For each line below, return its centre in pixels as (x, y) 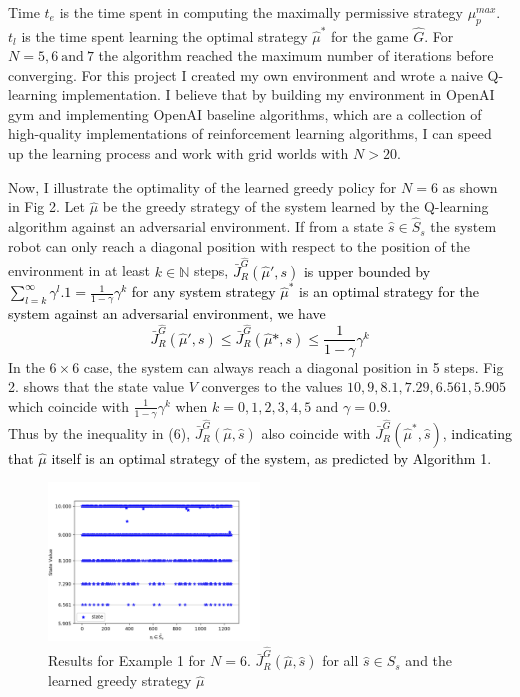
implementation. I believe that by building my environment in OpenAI (278, 94)
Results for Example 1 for (127, 660)
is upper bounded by (367, 270)
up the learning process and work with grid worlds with (178, 153)
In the (26, 366)
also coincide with (316, 432)
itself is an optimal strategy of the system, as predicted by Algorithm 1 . (271, 457)
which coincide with (68, 405)
